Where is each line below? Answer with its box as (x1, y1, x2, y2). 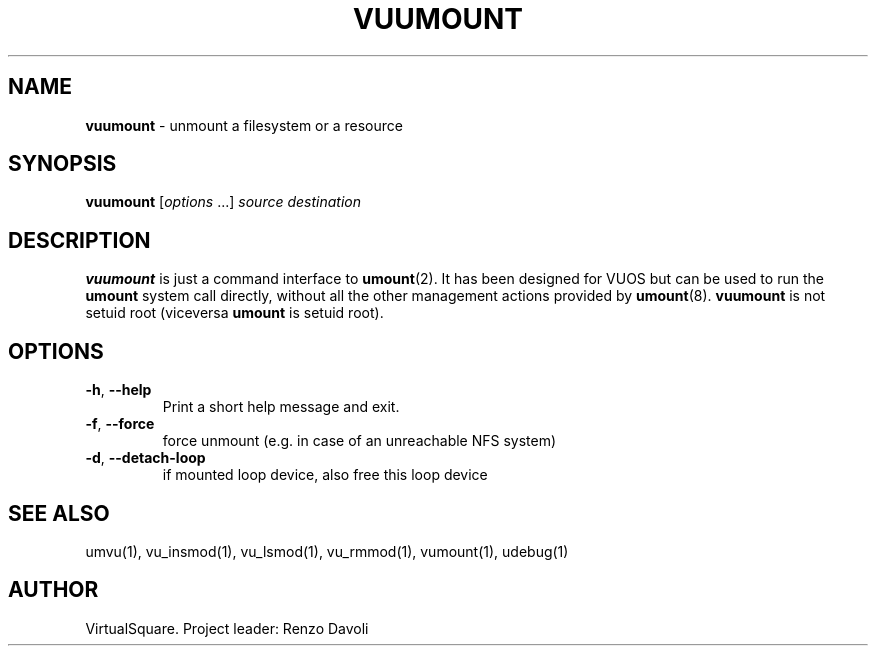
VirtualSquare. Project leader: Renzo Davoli (85, 619, 369, 637)
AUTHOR (8, 577, 99, 603)
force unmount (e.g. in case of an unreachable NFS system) (162, 432, 557, 450)
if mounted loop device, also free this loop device (162, 466, 488, 484)
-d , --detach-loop (85, 449, 206, 467)
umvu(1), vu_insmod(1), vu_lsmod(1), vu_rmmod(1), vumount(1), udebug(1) (85, 542, 569, 560)
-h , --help (85, 381, 152, 399)
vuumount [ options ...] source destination (85, 193, 361, 211)
